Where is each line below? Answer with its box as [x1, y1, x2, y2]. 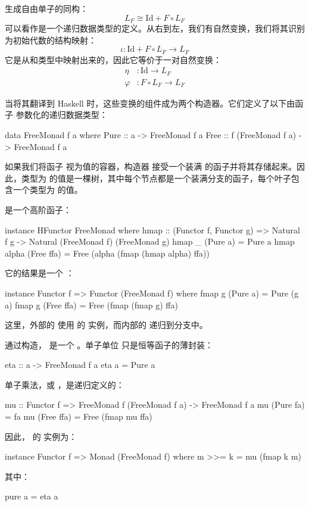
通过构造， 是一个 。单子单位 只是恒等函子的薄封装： [5, 338, 213, 351]
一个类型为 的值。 [13, 183, 83, 196]
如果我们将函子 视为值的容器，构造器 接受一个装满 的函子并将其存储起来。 [5, 160, 296, 173]
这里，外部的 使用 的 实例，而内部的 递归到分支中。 [5, 318, 208, 331]
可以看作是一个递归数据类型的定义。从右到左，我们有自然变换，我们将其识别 [5, 22, 305, 35]
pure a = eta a [5, 490, 58, 502]
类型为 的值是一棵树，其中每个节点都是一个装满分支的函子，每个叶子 [21, 171, 291, 184]
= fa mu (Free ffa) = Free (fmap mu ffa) [5, 410, 152, 423]
